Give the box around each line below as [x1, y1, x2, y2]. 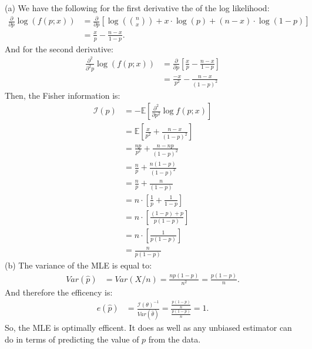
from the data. [148, 333, 201, 345]
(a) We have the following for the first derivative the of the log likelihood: [5, 2, 270, 14]
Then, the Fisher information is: [5, 89, 120, 101]
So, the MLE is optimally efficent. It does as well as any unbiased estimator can [5, 321, 292, 334]
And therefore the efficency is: [5, 286, 113, 298]
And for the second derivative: [5, 42, 113, 55]
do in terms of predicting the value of [5, 333, 139, 345]
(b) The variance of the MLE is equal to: [5, 259, 152, 271]
